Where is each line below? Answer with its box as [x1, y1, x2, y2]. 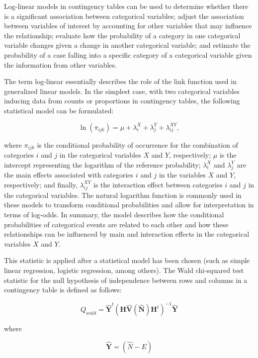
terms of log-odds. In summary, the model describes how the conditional [4, 209, 224, 219]
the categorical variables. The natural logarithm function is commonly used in [4, 189, 242, 200]
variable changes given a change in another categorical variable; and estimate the [4, 40, 251, 50]
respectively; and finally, [4, 179, 78, 189]
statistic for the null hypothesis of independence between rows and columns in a [4, 274, 248, 285]
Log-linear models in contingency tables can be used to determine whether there [4, 1, 249, 11]
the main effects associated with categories [4, 170, 134, 180]
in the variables [159, 170, 206, 180]
